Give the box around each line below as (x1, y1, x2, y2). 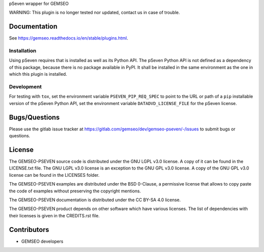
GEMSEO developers (21, 238, 64, 244)
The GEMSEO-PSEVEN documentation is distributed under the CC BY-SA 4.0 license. (9, 197, 181, 203)
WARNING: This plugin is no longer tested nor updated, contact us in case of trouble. (9, 10, 180, 16)
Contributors (9, 225, 49, 234)
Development (9, 83, 42, 90)
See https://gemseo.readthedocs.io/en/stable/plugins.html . (9, 35, 128, 41)
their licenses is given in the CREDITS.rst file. (9, 212, 100, 218)
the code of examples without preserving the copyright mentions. (9, 188, 141, 194)
